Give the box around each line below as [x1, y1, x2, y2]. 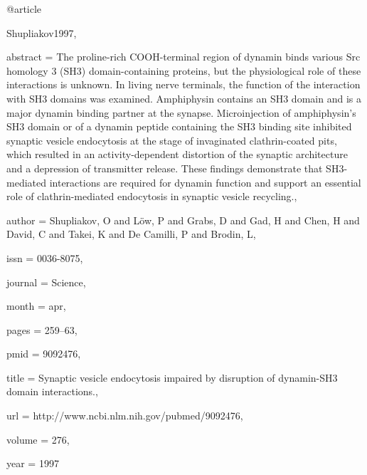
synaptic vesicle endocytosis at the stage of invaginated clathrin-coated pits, [6, 132, 337, 147]
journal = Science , [6, 274, 86, 289]
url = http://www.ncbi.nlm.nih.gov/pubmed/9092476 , [6, 408, 243, 423]
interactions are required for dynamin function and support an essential [49, 174, 361, 189]
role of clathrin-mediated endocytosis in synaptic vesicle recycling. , [6, 189, 297, 204]
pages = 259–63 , [6, 322, 78, 337]
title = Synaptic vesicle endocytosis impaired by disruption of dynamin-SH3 [6, 370, 338, 385]
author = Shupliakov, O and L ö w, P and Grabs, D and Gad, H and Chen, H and [6, 212, 360, 227]
